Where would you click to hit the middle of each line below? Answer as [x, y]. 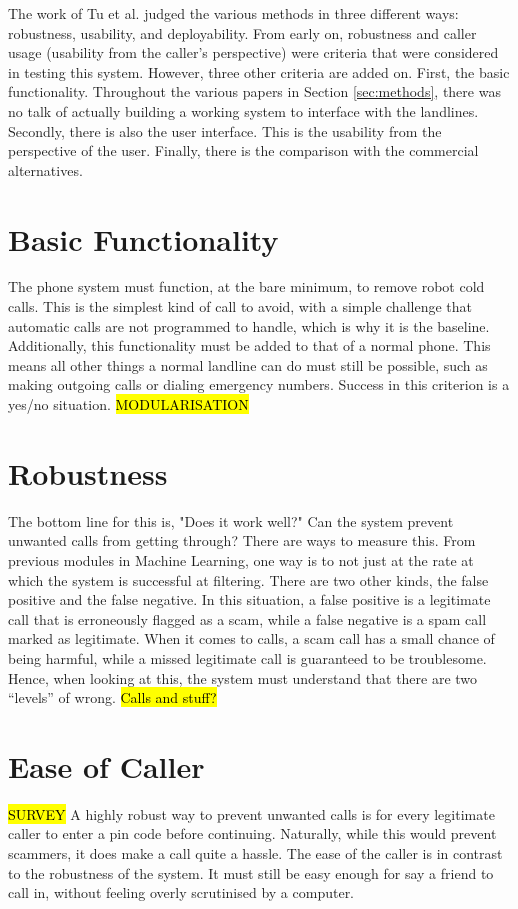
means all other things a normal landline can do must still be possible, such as [248, 364]
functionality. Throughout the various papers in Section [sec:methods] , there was [254, 91]
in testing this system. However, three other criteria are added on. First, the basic [259, 71]
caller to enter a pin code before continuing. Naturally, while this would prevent [252, 833]
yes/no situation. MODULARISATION [128, 404]
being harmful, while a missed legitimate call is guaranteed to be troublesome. [247, 657]
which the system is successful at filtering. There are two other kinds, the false [248, 579]
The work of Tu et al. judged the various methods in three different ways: [233, 13]
